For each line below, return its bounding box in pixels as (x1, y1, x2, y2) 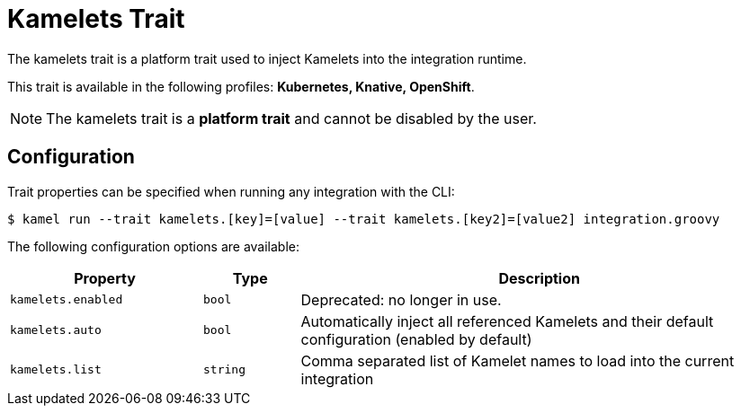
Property (74, 268, 136, 287)
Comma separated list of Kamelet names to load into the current (300, 351, 735, 370)
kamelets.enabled (10, 293, 123, 307)
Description (498, 268, 580, 287)
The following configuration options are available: (7, 238, 300, 254)
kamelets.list (10, 363, 102, 377)
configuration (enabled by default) (300, 330, 532, 348)
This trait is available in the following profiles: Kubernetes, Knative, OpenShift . (7, 78, 475, 94)
